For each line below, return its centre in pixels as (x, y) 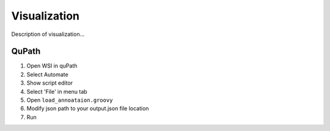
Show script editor (50, 83)
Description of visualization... (48, 34)
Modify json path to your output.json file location (88, 108)
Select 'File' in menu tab (57, 91)
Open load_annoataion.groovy (70, 100)
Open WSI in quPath (52, 66)
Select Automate (47, 74)
